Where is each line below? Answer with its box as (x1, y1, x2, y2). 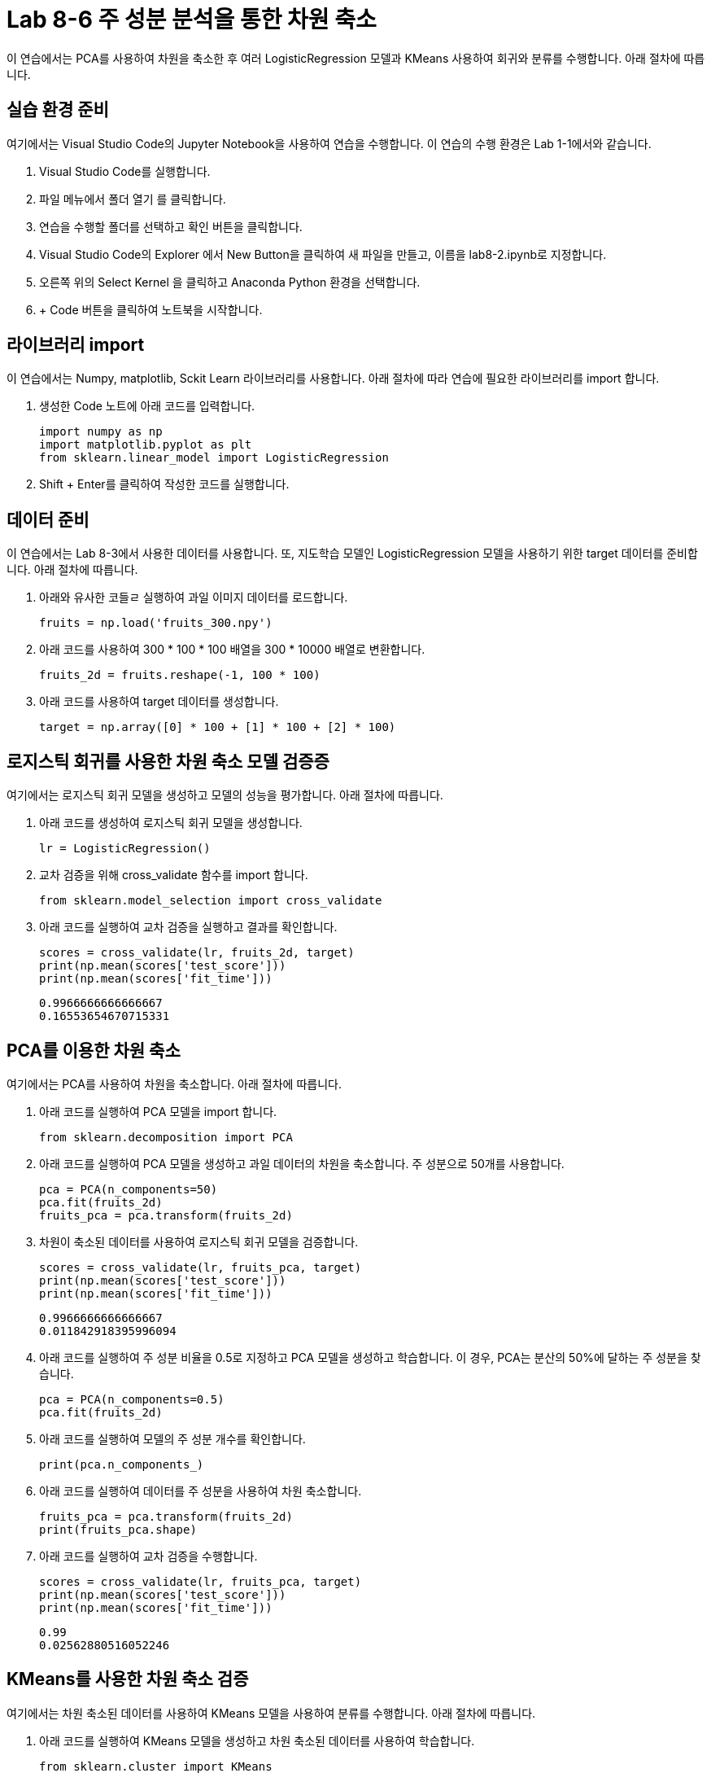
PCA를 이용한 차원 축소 (7, 1040, 181, 1061)
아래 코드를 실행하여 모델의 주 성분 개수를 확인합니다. (39, 1431, 306, 1446)
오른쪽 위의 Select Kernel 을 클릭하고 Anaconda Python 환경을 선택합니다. (39, 274, 421, 289)
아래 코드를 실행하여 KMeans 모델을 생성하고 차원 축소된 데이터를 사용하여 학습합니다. (39, 1733, 475, 1748)
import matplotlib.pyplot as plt (39, 438, 252, 452)
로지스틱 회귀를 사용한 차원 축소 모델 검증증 (7, 751, 329, 772)
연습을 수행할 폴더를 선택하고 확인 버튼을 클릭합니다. (39, 219, 303, 234)
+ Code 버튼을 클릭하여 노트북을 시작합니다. (39, 302, 263, 317)
